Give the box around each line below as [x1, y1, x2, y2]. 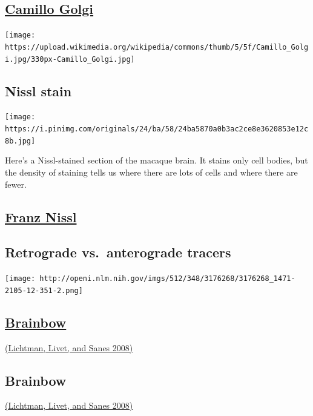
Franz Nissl [5, 207, 77, 226]
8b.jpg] [5, 136, 36, 145]
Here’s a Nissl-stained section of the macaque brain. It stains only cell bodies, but [5, 154, 308, 167]
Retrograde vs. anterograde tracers [5, 243, 231, 262]
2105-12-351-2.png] [5, 286, 83, 295]
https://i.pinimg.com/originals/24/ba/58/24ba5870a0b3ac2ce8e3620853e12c [5, 125, 309, 134]
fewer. [5, 177, 27, 190]
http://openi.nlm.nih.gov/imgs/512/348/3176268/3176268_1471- [39, 274, 295, 283]
